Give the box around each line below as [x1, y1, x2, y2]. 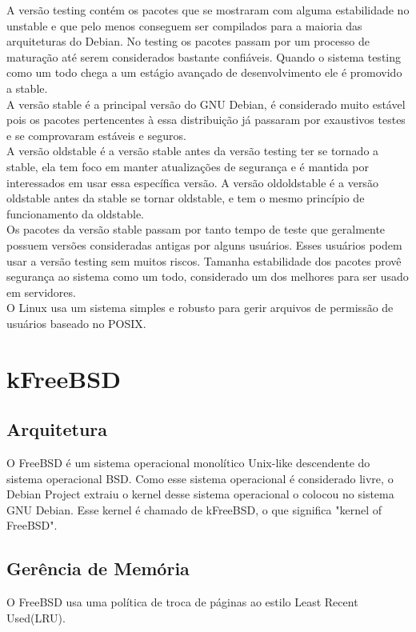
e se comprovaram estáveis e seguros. [6, 126, 186, 143]
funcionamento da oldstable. [6, 205, 144, 222]
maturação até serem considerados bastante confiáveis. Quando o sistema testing [6, 48, 402, 65]
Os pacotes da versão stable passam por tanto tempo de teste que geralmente [6, 221, 386, 238]
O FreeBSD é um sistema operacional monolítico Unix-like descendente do [6, 454, 370, 471]
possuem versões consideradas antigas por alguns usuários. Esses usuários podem [6, 236, 402, 253]
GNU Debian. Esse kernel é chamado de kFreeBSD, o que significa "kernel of [6, 501, 382, 518]
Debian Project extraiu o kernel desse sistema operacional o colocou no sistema [6, 486, 394, 502]
